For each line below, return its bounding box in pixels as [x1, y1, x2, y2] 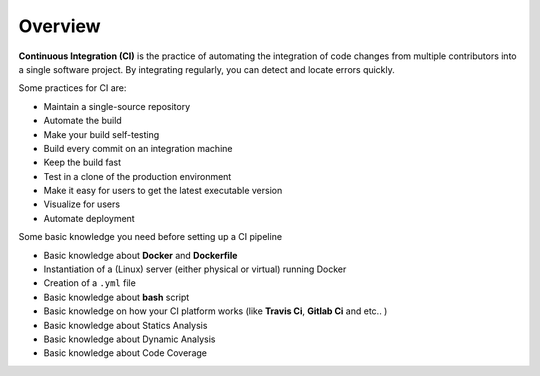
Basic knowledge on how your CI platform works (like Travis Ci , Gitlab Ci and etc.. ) [43, 305, 388, 317]
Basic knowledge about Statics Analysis [43, 319, 208, 331]
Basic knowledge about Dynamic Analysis [43, 333, 216, 345]
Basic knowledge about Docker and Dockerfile [43, 249, 238, 261]
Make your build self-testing [43, 128, 160, 140]
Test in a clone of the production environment [43, 170, 232, 182]
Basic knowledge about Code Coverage [43, 347, 208, 359]
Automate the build [43, 115, 122, 127]
